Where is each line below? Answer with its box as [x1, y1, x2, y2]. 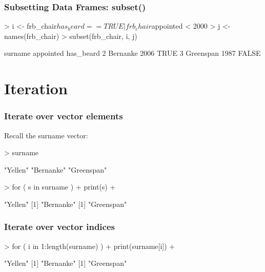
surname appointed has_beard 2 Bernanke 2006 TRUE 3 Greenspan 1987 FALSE [4, 48, 261, 58]
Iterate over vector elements [4, 110, 123, 122]
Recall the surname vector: [4, 130, 88, 140]
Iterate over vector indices [4, 220, 115, 233]
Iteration [4, 78, 68, 99]
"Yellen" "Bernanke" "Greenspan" [4, 164, 107, 175]
